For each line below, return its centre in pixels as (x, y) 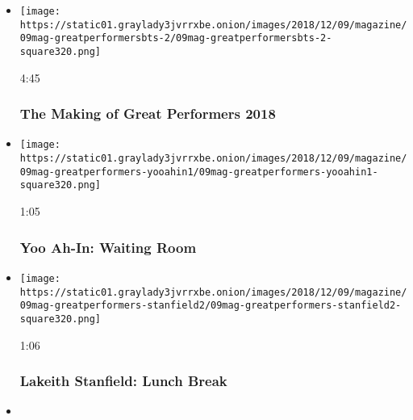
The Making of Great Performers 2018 (148, 113)
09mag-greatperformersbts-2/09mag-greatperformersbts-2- (176, 38)
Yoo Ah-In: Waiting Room (108, 247)
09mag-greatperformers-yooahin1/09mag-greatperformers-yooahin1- (199, 172)
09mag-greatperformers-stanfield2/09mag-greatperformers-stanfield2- (211, 306)
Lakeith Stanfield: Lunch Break (123, 381)
